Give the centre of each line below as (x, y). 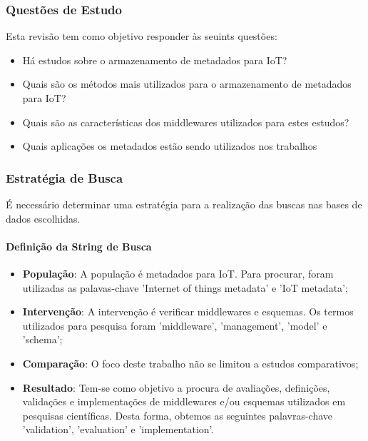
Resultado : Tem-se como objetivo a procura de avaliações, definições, (176, 387)
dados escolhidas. (43, 218)
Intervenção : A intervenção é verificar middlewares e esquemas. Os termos (188, 311)
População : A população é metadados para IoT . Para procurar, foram (178, 273)
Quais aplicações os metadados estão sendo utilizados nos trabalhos (170, 146)
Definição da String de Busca (79, 246)
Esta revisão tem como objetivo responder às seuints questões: (142, 36)
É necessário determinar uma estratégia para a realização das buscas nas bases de (184, 204)
